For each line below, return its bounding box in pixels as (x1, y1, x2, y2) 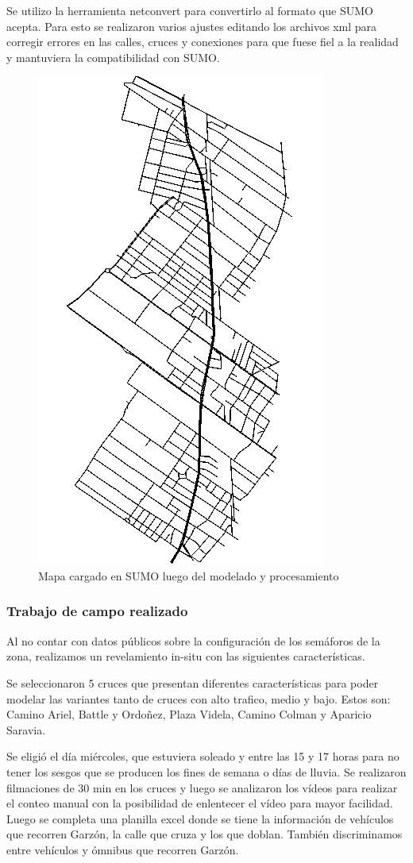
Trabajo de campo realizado (6, 601, 188, 621)
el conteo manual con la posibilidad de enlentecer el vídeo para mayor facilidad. (6, 795, 393, 811)
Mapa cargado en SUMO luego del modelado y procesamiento (38, 567, 339, 584)
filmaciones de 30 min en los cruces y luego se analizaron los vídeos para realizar (6, 779, 398, 796)
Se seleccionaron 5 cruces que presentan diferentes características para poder (6, 674, 379, 691)
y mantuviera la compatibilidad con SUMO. (6, 48, 220, 65)
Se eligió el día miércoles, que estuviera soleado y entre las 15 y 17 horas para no (6, 748, 399, 765)
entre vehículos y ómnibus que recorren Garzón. (6, 841, 239, 857)
